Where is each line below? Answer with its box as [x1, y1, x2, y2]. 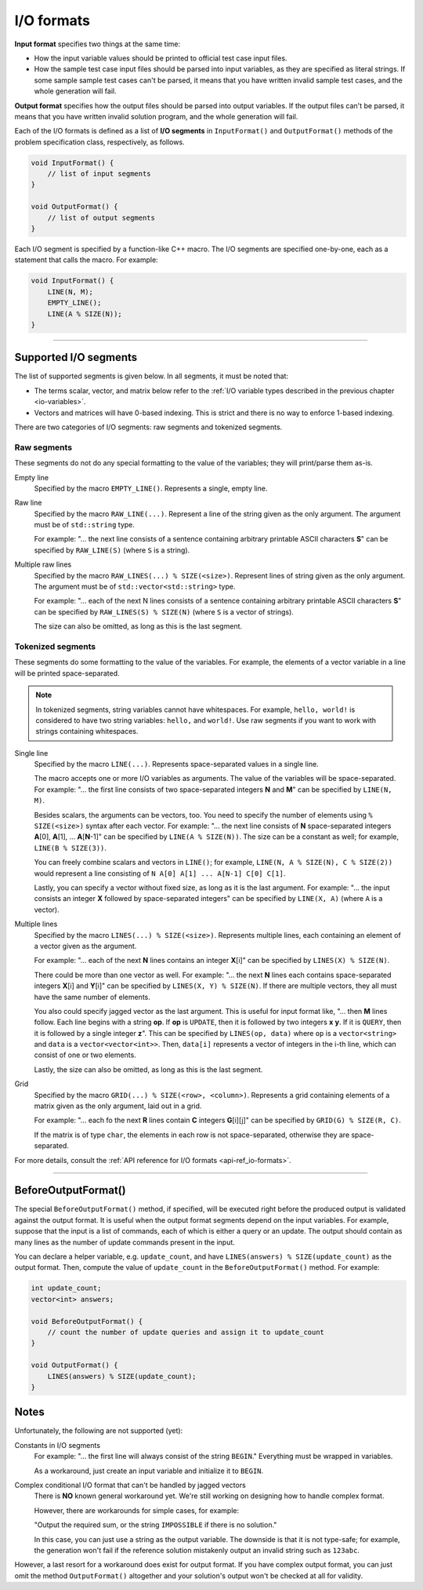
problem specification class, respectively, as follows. [14, 137, 185, 147]
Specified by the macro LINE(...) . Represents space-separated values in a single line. [34, 760, 319, 769]
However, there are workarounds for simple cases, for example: [34, 1505, 239, 1515]
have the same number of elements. [34, 992, 150, 1001]
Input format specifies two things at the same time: [14, 39, 180, 49]
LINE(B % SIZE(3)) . [34, 843, 107, 852]
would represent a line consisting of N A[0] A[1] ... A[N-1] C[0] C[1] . [34, 868, 286, 878]
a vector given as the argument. [34, 941, 137, 950]
